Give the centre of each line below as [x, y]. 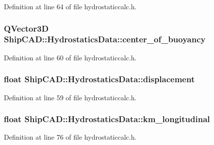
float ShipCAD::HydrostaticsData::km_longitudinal [107, 119]
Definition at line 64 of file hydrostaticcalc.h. [70, 6]
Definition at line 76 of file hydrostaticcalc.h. [70, 137]
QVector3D [26, 28]
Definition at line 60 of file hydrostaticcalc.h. [70, 57]
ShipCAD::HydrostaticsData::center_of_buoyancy [105, 39]
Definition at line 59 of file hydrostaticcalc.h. [70, 97]
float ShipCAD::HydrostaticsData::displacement [99, 79]
